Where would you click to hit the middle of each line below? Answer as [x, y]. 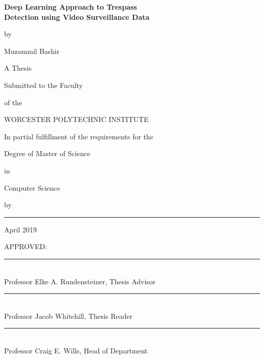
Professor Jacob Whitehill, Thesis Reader [69, 316]
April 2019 [21, 229]
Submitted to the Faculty [43, 85]
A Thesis [18, 68]
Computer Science [32, 187]
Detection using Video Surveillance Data [77, 17]
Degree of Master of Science [47, 153]
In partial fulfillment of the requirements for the [79, 136]
